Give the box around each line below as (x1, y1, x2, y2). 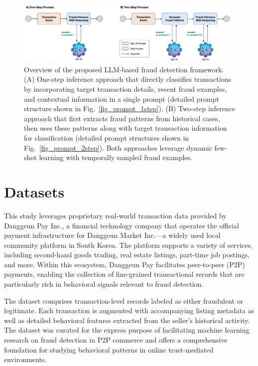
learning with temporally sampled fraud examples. (39, 152, 192, 163)
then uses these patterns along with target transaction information (24, 123, 227, 133)
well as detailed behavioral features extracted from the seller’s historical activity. (4, 315, 250, 325)
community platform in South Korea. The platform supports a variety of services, (4, 239, 253, 250)
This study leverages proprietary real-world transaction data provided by (4, 210, 227, 220)
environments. (4, 354, 47, 365)
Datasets (4, 181, 65, 201)
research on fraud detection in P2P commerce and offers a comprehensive (4, 335, 228, 345)
